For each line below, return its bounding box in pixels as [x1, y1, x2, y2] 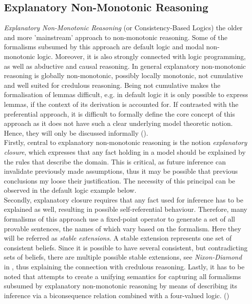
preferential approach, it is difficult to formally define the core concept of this [4, 108, 235, 119]
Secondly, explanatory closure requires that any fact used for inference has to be [4, 194, 243, 204]
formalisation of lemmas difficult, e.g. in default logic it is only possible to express [4, 89, 248, 100]
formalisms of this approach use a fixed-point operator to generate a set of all [4, 214, 235, 224]
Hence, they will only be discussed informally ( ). [4, 127, 148, 138]
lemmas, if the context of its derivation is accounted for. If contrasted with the [4, 99, 239, 109]
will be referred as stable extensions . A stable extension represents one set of [4, 233, 232, 243]
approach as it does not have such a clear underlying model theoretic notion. [4, 118, 233, 128]
